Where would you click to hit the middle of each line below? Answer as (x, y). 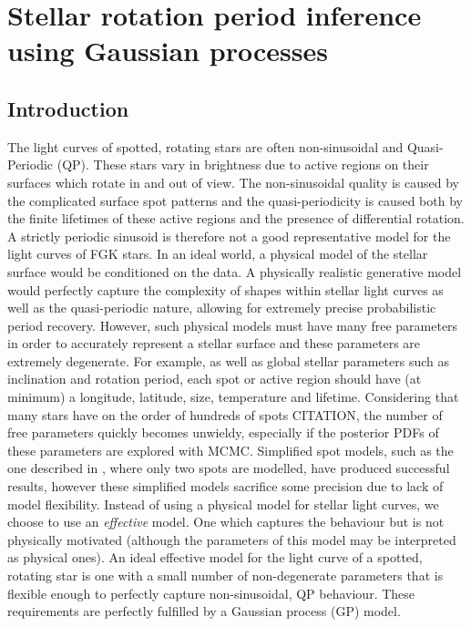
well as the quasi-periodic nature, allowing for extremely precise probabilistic (222, 308)
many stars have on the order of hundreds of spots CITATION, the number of (225, 414)
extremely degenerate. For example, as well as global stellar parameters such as (228, 360)
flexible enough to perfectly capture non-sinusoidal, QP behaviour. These (211, 593)
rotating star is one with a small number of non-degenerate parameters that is (225, 576)
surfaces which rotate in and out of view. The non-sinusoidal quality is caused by (233, 182)
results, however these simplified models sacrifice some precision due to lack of (225, 486)
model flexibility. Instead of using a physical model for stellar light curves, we (223, 504)
